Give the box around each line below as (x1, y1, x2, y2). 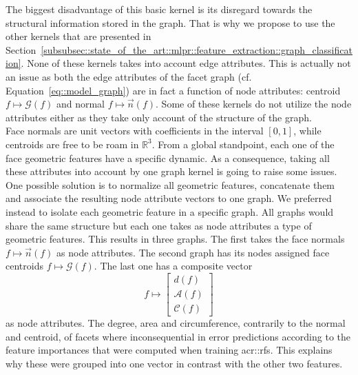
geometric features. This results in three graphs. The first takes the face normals (6, 232, 345, 246)
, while (293, 123, 322, 138)
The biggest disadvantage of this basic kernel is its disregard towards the (6, 2, 313, 16)
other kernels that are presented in (6, 29, 151, 43)
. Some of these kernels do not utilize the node (156, 97, 352, 111)
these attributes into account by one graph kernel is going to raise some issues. (6, 164, 337, 179)
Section (6, 42, 36, 57)
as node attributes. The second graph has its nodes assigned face (56, 245, 330, 259)
